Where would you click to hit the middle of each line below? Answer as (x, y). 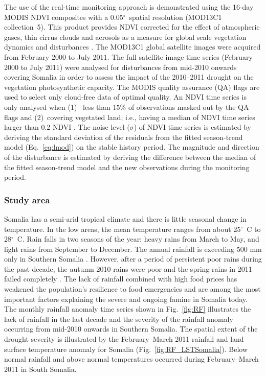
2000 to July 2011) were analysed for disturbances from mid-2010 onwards (120, 67)
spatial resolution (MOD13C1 (175, 17)
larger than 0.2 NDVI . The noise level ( (67, 127)
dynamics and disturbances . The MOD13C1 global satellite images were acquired (132, 47)
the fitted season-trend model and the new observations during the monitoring (127, 167)
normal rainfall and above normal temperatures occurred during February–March (131, 359)
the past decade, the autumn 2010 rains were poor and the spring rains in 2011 (128, 268)
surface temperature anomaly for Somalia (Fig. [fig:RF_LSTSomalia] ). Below (126, 349)
